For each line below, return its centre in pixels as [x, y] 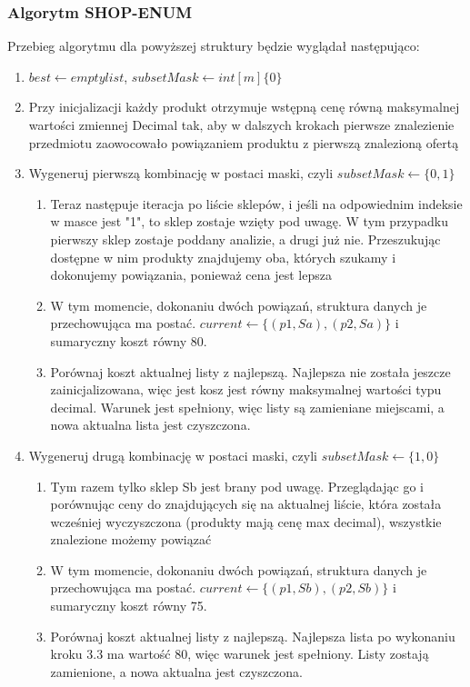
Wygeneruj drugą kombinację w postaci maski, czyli [173, 455]
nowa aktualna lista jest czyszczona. [150, 425]
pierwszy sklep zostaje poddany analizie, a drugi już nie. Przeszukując [245, 239]
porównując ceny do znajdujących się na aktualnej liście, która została [246, 504]
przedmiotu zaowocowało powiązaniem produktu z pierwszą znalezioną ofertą [244, 142]
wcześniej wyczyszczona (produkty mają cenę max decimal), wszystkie [246, 521]
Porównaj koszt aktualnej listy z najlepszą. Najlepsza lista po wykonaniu [253, 636]
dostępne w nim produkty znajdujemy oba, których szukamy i [223, 257]
